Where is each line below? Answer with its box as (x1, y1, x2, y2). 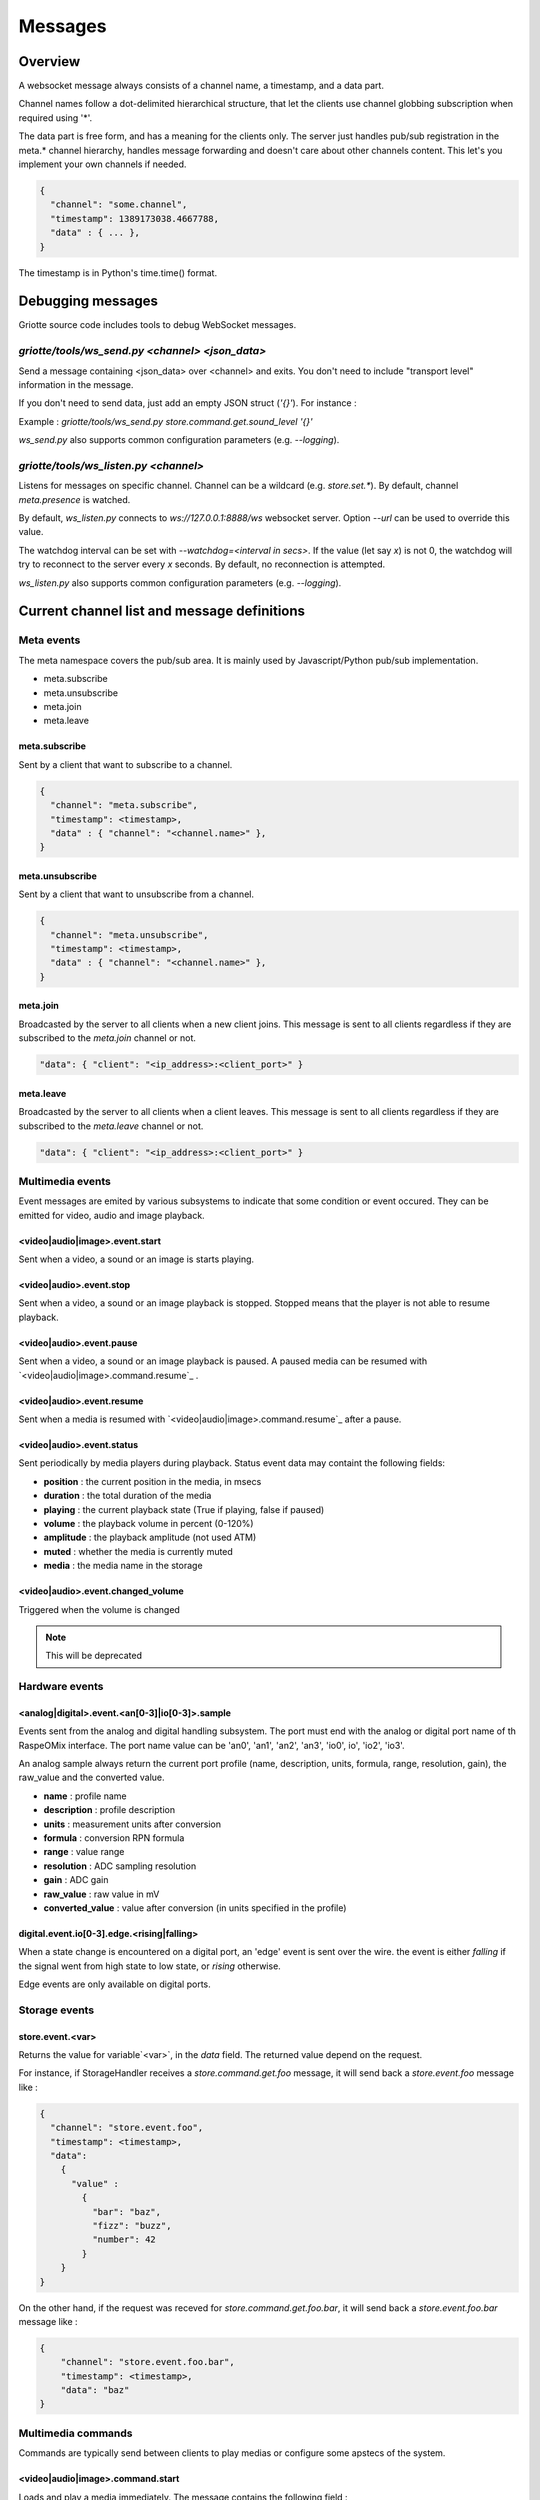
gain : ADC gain (43, 1874, 109, 1886)
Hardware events (18, 1680, 104, 1694)
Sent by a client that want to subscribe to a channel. (18, 758, 233, 770)
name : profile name (43, 1790, 127, 1802)
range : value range (43, 1846, 125, 1858)
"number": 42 (91, 2234, 157, 2245)
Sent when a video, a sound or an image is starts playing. (18, 1253, 255, 1265)
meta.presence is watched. (18, 493, 131, 505)
